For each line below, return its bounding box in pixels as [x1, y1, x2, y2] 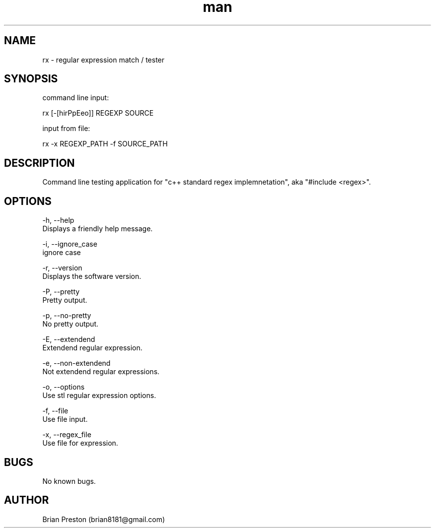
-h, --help [42, 216, 74, 225]
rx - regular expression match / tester [42, 55, 165, 64]
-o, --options [42, 383, 85, 392]
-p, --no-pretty [42, 311, 91, 320]
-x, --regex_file [42, 430, 91, 439]
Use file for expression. [42, 439, 118, 448]
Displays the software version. [42, 272, 142, 281]
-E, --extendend [42, 335, 95, 344]
